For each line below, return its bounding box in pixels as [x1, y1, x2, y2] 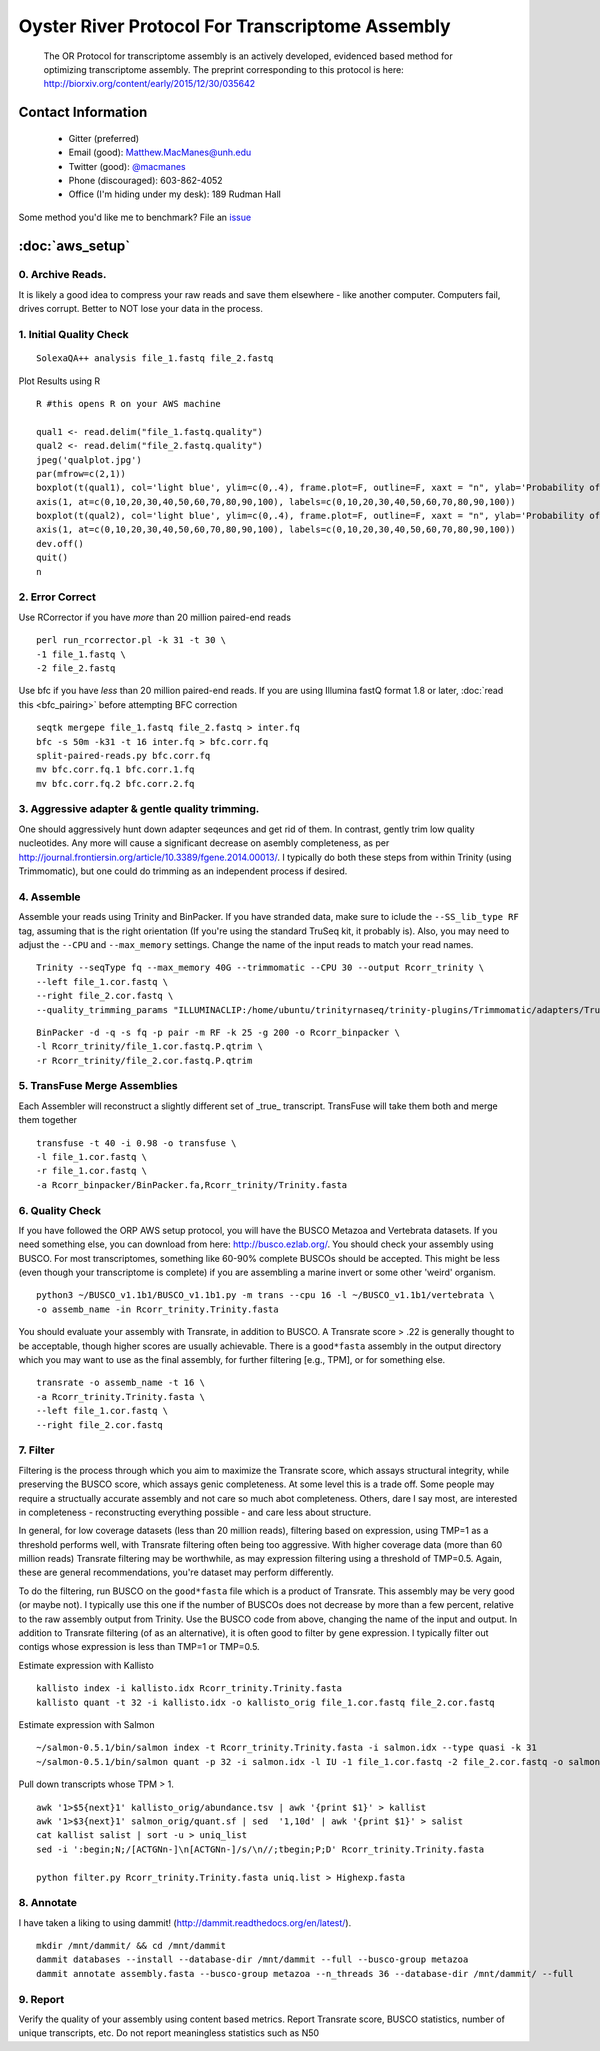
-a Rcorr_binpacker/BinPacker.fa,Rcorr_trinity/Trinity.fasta [36, 1179, 348, 1190]
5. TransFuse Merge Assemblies [18, 1079, 179, 1093]
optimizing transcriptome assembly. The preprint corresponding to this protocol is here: [43, 63, 404, 75]
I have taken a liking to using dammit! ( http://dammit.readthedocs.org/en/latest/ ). [18, 1916, 352, 1929]
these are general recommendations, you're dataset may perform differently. [18, 1566, 334, 1579]
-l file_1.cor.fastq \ [36, 1151, 148, 1162]
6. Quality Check [18, 1203, 102, 1217]
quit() [36, 552, 69, 564]
